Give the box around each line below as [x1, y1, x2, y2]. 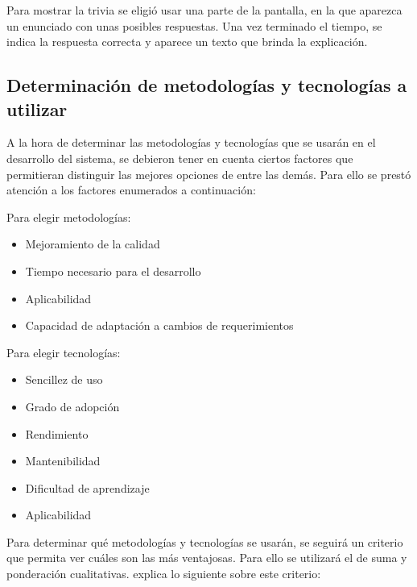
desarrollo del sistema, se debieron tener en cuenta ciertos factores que [6, 149, 353, 166]
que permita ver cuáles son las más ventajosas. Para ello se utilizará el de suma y [6, 549, 407, 566]
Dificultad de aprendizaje [25, 479, 150, 496]
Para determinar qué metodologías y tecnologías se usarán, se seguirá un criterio [6, 533, 403, 550]
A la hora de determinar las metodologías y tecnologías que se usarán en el [6, 134, 376, 151]
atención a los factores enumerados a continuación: [6, 181, 256, 198]
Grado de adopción [25, 398, 120, 414]
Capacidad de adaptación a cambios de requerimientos [25, 317, 294, 334]
